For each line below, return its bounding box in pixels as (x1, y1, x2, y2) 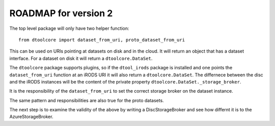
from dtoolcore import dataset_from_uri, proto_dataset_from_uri (18, 37, 185, 43)
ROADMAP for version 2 (9, 8, 113, 19)
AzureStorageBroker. (9, 114, 53, 120)
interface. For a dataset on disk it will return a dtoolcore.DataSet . (9, 55, 153, 61)
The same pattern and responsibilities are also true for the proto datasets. (9, 97, 164, 103)
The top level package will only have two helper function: (9, 25, 129, 31)
